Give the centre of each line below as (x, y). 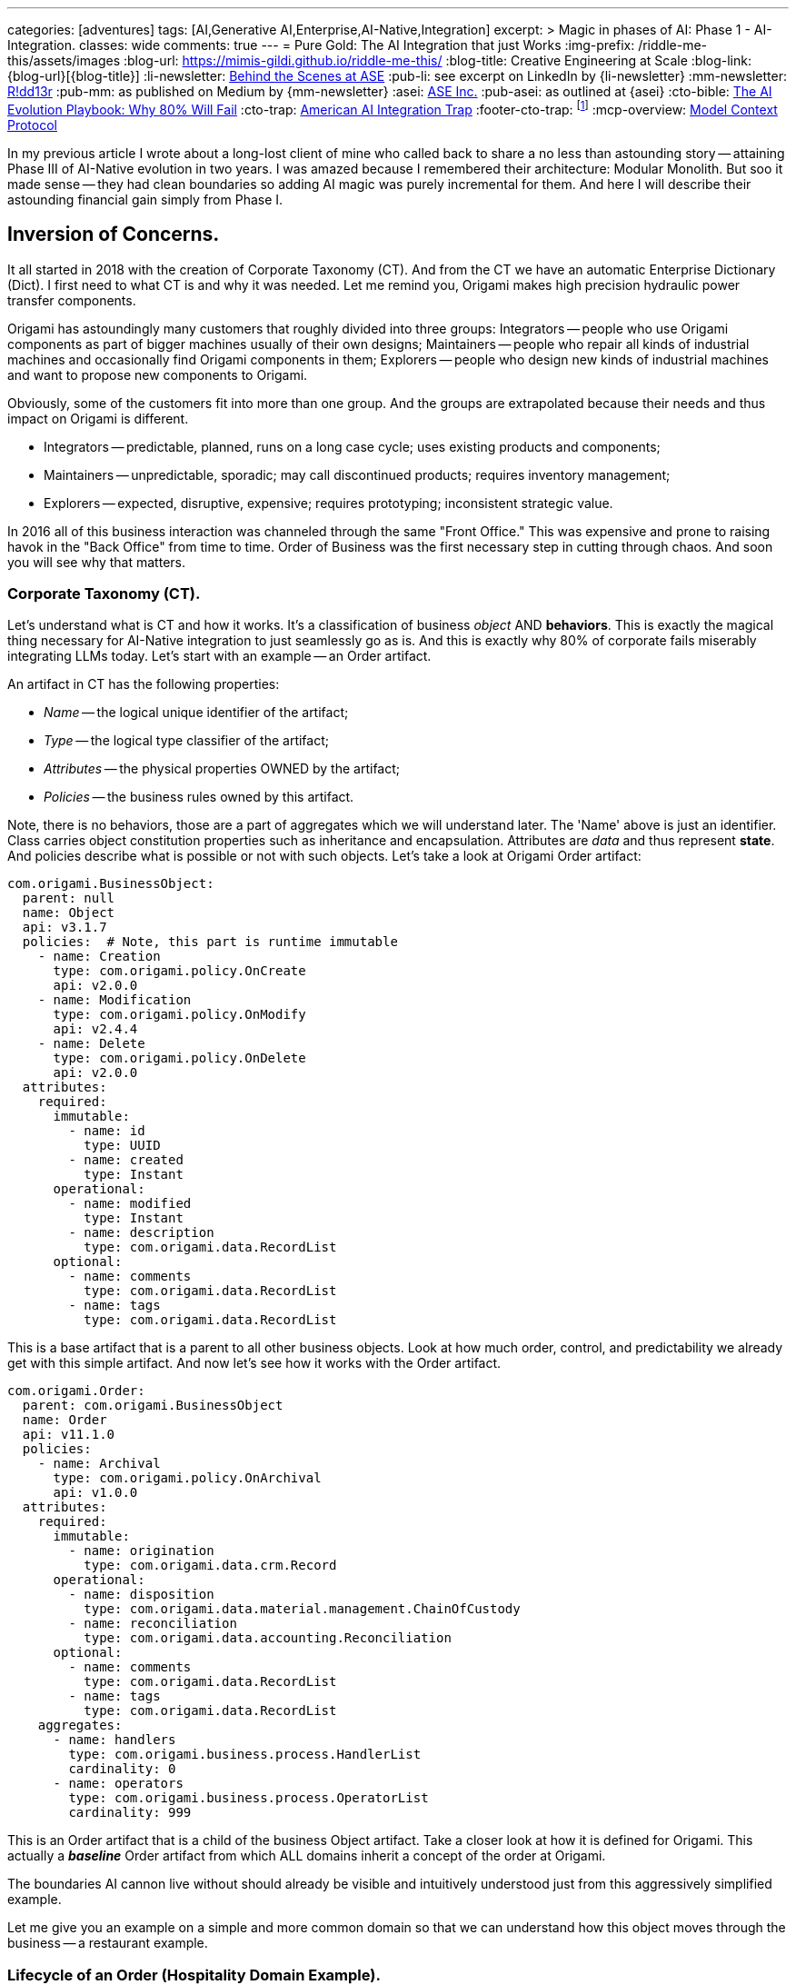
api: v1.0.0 (95, 1493)
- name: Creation (99, 957)
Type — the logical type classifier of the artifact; (186, 741)
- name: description (141, 1233)
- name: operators (118, 1784)
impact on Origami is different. (98, 418)
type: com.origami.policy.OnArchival (187, 1478)
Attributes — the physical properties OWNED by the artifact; (222, 769)
